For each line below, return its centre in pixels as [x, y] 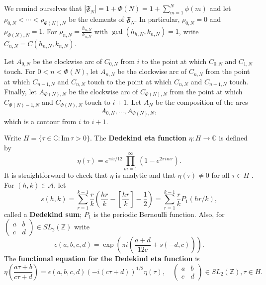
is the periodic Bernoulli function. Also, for [159, 214]
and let [220, 8]
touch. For [20, 71]
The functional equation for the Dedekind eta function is [102, 258]
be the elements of [96, 19]
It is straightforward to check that [56, 175]
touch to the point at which [130, 81]
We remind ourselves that [43, 8]
